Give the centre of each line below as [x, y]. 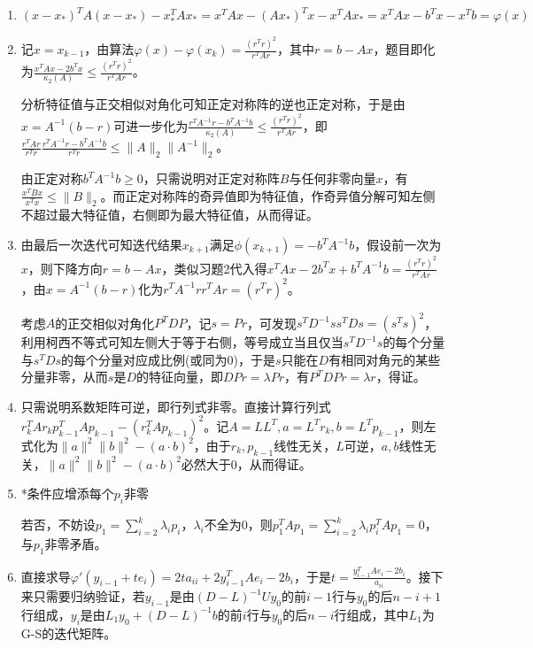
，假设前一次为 [398, 244]
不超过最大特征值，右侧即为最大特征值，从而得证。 [170, 215]
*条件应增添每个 [67, 494]
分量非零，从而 [64, 377]
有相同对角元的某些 [385, 359]
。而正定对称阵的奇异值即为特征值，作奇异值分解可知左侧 [268, 195]
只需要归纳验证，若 [89, 596]
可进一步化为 [151, 125]
